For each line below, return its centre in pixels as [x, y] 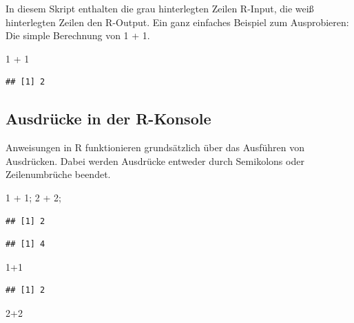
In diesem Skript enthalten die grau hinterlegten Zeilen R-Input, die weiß [160, 8]
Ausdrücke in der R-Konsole [108, 119]
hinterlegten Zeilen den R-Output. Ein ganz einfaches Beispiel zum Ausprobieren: [177, 22]
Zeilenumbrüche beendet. [58, 174]
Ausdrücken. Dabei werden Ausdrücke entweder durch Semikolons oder [155, 160]
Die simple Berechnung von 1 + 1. [78, 35]
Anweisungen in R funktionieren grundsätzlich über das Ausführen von [155, 147]
